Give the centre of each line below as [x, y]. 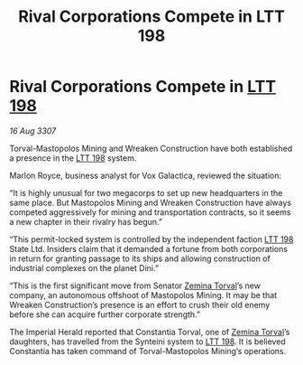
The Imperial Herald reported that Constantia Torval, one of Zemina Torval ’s [150, 332]
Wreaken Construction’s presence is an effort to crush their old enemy [140, 304]
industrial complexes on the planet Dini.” [84, 267]
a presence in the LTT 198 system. [73, 158]
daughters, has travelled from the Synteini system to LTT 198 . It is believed [147, 342]
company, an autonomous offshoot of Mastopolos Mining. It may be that [143, 295]
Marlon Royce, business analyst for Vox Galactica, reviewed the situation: [146, 175]
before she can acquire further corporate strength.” [105, 314]
